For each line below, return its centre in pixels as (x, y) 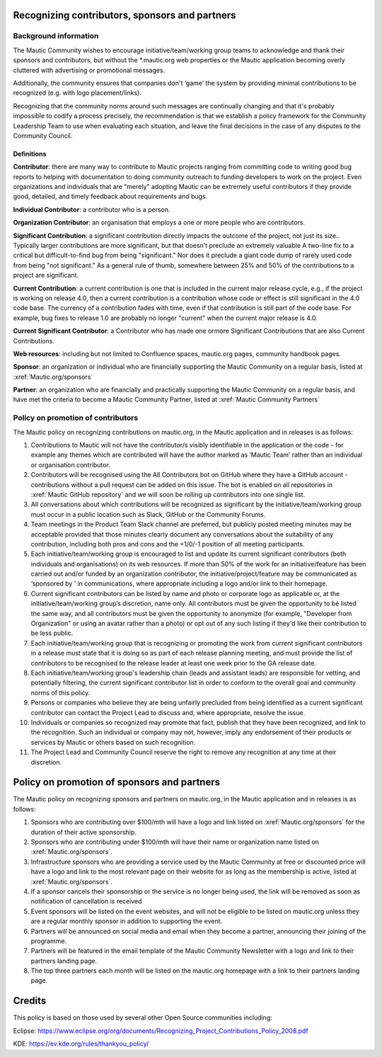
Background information (56, 36)
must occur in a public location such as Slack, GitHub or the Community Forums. (148, 514)
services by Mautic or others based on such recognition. (113, 742)
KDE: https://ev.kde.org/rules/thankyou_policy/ (81, 1044)
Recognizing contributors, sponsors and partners (125, 15)
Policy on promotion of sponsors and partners (117, 782)
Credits (30, 1001)
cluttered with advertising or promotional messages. (89, 70)
